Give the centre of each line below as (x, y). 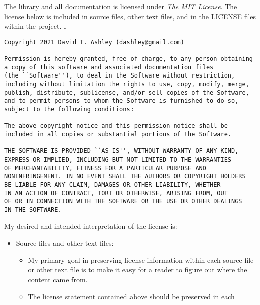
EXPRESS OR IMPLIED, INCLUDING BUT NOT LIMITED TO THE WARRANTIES (118, 159)
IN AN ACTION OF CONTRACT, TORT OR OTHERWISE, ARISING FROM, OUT (116, 193)
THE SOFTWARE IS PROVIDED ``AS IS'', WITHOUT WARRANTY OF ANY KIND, (121, 151)
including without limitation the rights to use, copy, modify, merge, (127, 84)
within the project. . (35, 26)
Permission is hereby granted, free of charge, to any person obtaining (128, 59)
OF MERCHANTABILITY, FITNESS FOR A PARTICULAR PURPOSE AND (105, 168)
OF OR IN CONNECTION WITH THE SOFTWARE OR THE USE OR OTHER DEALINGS (123, 202)
